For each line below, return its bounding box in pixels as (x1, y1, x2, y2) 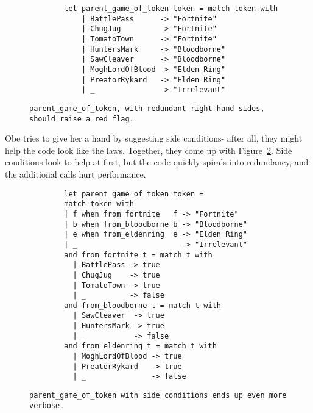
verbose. (29, 401, 65, 410)
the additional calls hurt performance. (5, 168, 146, 180)
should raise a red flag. (29, 114, 134, 123)
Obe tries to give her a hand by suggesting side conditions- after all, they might (5, 132, 303, 145)
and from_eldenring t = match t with (64, 342, 217, 351)
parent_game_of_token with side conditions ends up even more (29, 391, 287, 400)
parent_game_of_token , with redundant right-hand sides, (29, 104, 265, 113)
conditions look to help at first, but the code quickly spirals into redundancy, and (5, 156, 309, 168)
